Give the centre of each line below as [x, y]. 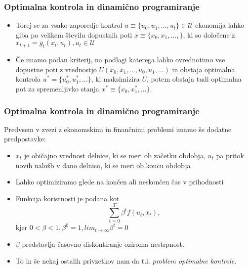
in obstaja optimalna [204, 69]
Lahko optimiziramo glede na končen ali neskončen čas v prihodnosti [120, 182]
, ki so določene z [209, 34]
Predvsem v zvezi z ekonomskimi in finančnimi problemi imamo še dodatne [118, 129]
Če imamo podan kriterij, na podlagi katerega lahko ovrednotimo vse [120, 60]
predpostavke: [25, 139]
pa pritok [230, 155]
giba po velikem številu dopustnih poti [74, 34]
